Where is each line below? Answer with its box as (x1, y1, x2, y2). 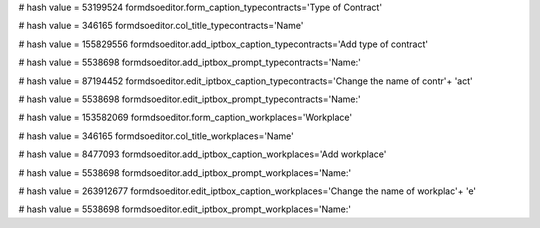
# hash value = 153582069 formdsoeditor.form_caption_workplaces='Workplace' (18, 111, 353, 124)
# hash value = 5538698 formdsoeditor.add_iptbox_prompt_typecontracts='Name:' (18, 56, 362, 69)
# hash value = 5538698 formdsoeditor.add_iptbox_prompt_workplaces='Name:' (18, 166, 352, 179)
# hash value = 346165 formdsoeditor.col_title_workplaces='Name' (18, 130, 294, 142)
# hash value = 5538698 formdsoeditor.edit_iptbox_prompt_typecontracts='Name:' (18, 93, 361, 105)
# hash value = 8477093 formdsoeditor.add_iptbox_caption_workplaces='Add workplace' (18, 148, 387, 160)
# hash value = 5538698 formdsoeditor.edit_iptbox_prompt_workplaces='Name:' (18, 203, 352, 215)
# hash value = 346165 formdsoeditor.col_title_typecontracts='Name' (18, 20, 304, 32)
